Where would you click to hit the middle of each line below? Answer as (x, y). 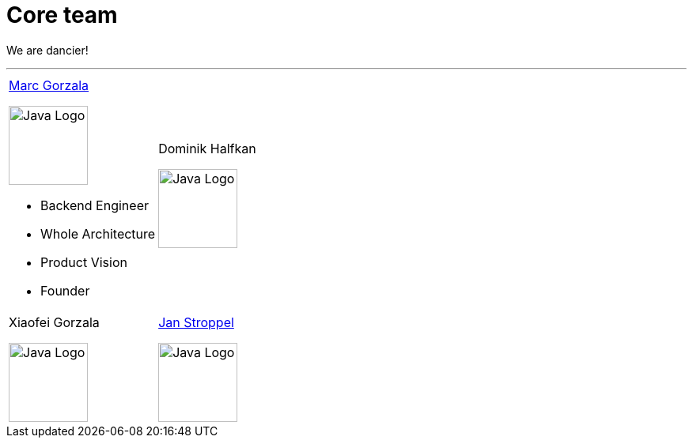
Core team (62, 15)
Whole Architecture (98, 233)
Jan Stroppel (196, 322)
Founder (65, 290)
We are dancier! (47, 50)
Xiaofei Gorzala (54, 322)
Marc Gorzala (49, 85)
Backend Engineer (95, 205)
